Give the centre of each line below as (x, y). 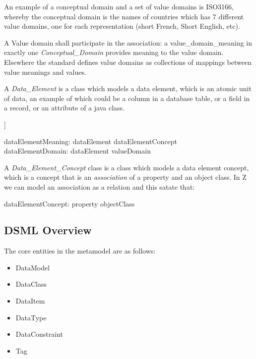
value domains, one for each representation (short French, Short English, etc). (122, 26)
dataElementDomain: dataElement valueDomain (77, 151)
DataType (31, 317)
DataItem (30, 301)
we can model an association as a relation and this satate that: (99, 186)
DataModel (33, 267)
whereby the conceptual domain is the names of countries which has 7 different (124, 16)
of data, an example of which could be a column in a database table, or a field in (127, 98)
